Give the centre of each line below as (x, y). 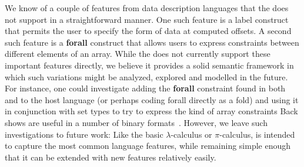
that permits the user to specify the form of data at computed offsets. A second (148, 31)
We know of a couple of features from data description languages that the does (147, 8)
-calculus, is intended (257, 134)
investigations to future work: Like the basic (84, 134)
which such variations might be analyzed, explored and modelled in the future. (146, 76)
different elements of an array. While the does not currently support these (138, 54)
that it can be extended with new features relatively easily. (111, 157)
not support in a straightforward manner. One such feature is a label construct (147, 19)
